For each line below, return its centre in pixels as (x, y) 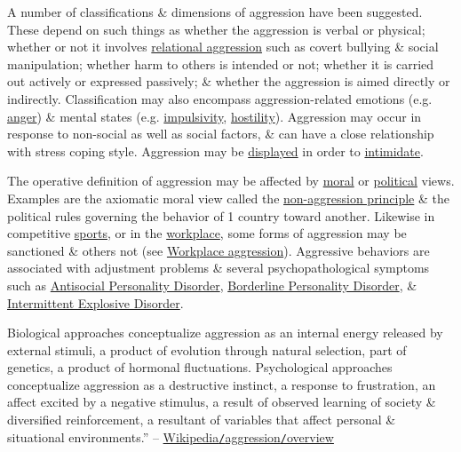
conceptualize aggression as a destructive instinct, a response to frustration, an (222, 384)
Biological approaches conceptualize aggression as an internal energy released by (225, 333)
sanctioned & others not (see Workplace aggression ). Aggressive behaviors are (219, 250)
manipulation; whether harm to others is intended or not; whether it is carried (221, 63)
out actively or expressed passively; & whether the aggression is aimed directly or (229, 81)
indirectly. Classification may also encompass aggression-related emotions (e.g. (220, 98)
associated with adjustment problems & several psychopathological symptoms (219, 268)
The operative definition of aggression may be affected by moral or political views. (231, 181)
